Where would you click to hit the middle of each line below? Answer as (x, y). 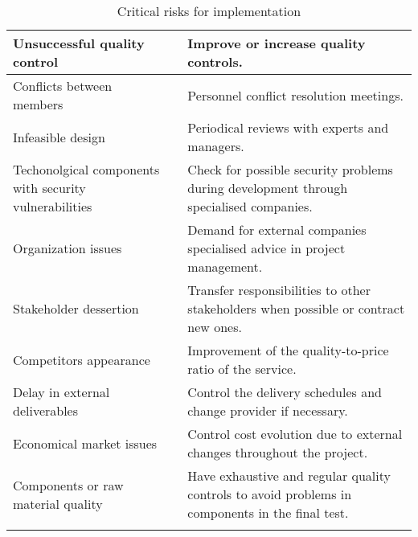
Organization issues (68, 248)
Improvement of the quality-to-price (288, 350)
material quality (58, 503)
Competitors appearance (82, 359)
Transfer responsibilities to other (279, 290)
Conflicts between (63, 86)
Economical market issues (85, 443)
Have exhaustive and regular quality (289, 476)
